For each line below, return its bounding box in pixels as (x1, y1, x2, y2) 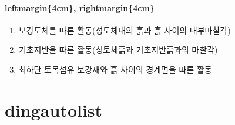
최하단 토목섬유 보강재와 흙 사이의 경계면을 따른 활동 (18, 63, 212, 75)
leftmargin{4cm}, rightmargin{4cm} (5, 1, 155, 13)
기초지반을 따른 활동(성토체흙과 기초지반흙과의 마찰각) (18, 43, 218, 56)
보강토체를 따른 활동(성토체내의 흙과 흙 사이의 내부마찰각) (18, 23, 231, 36)
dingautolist (5, 97, 103, 121)
